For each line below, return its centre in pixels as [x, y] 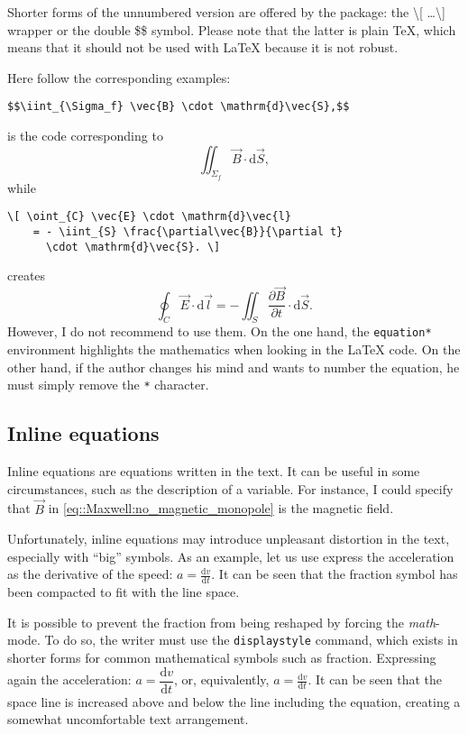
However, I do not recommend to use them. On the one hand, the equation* [220, 331]
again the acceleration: [69, 679]
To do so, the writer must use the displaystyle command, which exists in [251, 640]
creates [27, 275]
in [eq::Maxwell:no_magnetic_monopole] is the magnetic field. [221, 508]
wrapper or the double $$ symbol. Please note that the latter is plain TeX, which [232, 29]
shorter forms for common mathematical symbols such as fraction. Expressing [222, 658]
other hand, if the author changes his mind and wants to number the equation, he [234, 367]
